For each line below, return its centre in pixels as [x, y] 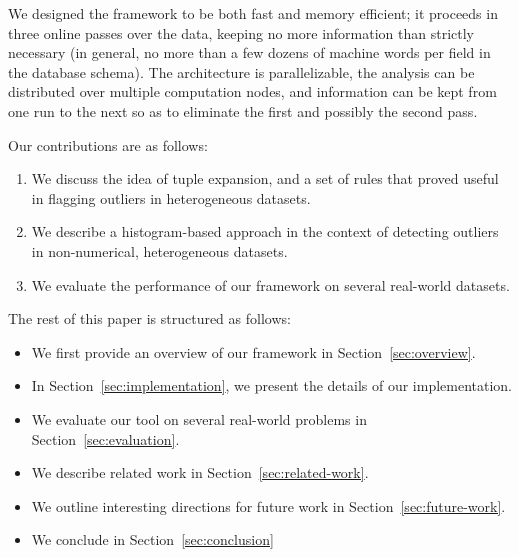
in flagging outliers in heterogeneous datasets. [171, 197]
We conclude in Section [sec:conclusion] [152, 539]
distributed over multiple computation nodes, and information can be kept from [252, 91]
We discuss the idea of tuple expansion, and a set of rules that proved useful [265, 178]
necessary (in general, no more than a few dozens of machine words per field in [249, 52]
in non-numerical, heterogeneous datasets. [159, 250]
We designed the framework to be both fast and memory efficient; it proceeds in [253, 13]
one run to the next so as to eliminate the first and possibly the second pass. [243, 110]
